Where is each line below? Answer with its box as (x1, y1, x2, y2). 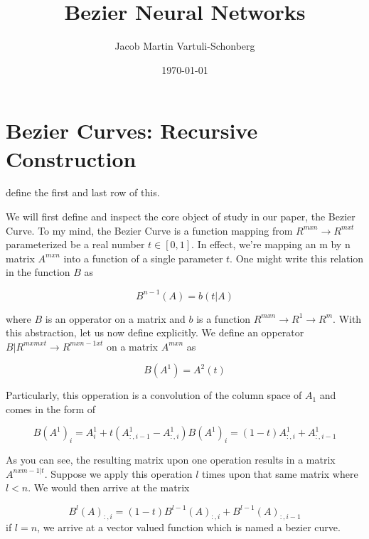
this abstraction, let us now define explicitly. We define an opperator (6, 325, 304, 340)
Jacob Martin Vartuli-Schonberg (114, 38, 255, 53)
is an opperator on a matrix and (45, 311, 186, 326)
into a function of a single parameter (63, 250, 223, 265)
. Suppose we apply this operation (44, 466, 193, 481)
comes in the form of (6, 401, 96, 416)
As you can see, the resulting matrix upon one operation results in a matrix (6, 452, 336, 467)
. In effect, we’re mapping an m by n (191, 237, 351, 252)
